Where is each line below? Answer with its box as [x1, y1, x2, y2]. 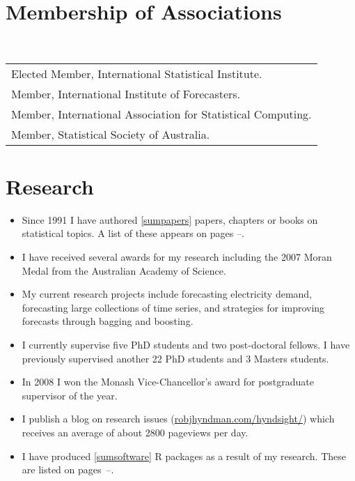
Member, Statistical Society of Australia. [11, 125, 210, 142]
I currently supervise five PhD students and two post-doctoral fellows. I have [22, 337, 350, 351]
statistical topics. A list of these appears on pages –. [22, 226, 244, 240]
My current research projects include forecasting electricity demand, [22, 287, 313, 301]
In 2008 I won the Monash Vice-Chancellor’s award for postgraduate [22, 374, 315, 389]
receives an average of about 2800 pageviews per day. [22, 425, 248, 439]
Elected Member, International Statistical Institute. [11, 65, 262, 82]
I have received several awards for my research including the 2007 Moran [22, 250, 332, 264]
